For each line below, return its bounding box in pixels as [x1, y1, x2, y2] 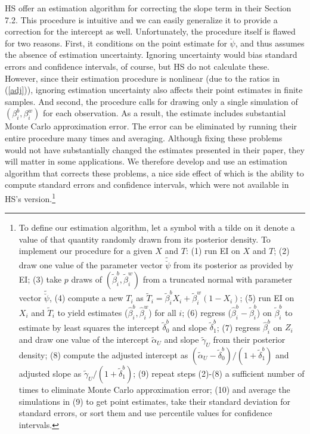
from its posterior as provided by [173, 259, 294, 271]
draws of [71, 272, 102, 285]
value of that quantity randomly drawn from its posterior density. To [18, 232, 271, 245]
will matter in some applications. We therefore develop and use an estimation [5, 155, 287, 168]
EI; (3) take [18, 272, 62, 285]
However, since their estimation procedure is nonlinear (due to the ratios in [5, 72, 280, 84]
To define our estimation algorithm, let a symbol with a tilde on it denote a [18, 221, 295, 234]
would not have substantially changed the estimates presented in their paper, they [5, 143, 305, 156]
